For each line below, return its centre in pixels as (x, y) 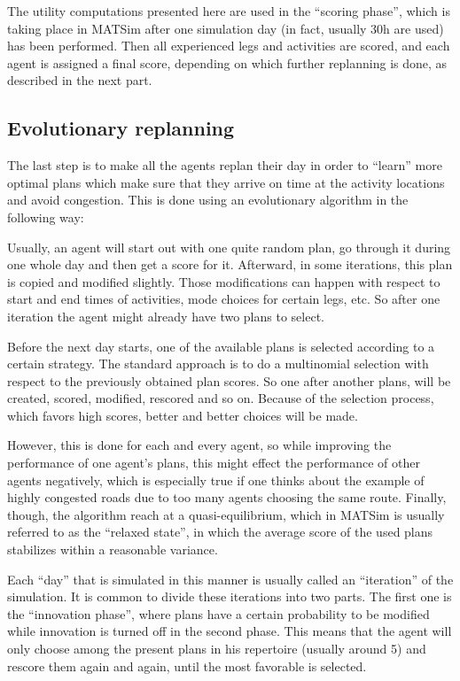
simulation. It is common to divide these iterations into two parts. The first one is (230, 596)
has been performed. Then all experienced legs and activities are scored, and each (229, 46)
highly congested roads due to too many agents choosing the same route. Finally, (227, 497)
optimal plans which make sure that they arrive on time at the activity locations (226, 182)
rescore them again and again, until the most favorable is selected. (187, 666)
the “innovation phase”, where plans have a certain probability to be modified (218, 613)
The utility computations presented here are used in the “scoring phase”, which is (229, 11)
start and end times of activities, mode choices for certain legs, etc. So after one (224, 299)
